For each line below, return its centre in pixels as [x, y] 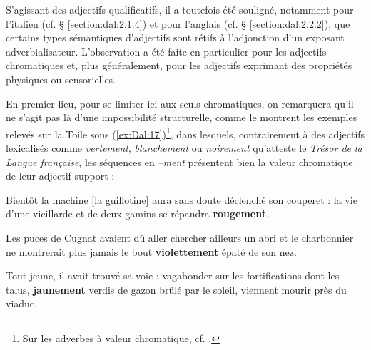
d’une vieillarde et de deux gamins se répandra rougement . [137, 213]
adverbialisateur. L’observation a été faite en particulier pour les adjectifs [166, 51]
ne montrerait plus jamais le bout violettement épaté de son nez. [151, 251]
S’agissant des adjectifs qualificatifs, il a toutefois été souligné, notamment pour [180, 9]
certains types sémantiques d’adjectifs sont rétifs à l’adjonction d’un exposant [175, 37]
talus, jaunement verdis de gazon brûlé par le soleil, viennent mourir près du [176, 289]
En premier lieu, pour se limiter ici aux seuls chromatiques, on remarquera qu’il [180, 103]
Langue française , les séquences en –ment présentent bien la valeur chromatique [179, 161]
